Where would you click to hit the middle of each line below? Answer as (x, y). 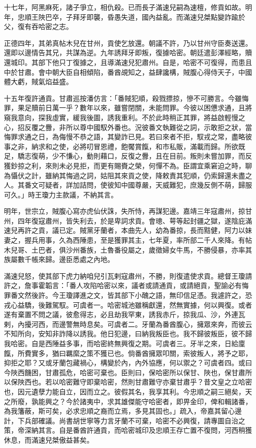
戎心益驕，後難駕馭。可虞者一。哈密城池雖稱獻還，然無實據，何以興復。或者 (128, 304)
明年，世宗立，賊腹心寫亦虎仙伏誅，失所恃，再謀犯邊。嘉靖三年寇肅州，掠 (125, 211)
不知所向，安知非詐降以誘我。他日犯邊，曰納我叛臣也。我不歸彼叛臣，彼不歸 (128, 334)
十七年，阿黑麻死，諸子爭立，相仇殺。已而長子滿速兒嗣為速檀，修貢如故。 (125, 7)
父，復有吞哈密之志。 (38, 26)
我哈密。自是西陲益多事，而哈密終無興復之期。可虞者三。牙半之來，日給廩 (125, 343)
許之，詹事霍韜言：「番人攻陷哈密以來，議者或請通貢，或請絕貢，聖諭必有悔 (126, 285)
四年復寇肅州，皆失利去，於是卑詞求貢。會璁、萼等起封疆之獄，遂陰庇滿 (135, 220)
